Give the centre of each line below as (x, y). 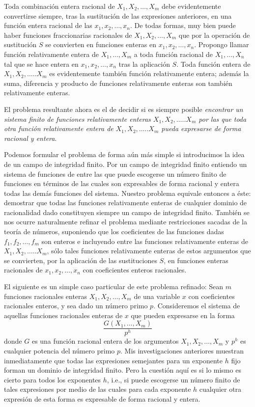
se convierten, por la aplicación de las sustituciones (81, 260)
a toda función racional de (173, 54)
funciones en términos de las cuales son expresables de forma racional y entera (122, 183)
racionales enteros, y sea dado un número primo (76, 306)
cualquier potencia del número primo (59, 351)
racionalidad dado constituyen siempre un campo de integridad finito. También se (127, 212)
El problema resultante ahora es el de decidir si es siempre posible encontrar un (124, 109)
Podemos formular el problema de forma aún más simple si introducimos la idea (124, 154)
